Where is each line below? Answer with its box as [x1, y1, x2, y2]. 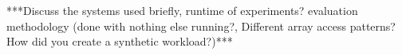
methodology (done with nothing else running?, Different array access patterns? [6, 17, 396, 34]
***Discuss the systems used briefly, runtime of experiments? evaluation [6, 2, 358, 19]
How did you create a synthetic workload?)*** [6, 33, 233, 49]
